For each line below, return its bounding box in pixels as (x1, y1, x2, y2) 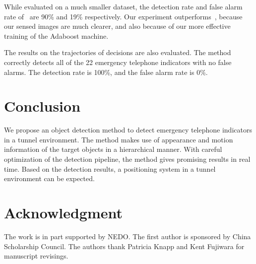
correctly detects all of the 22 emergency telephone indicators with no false (4, 57, 232, 67)
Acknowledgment (4, 202, 123, 223)
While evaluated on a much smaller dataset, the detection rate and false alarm (4, 1, 243, 11)
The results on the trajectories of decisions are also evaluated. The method (4, 47, 231, 58)
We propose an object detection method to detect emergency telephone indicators (4, 125, 252, 135)
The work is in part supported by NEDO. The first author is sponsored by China (4, 231, 251, 241)
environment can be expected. (4, 173, 95, 184)
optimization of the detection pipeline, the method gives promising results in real (4, 154, 251, 164)
